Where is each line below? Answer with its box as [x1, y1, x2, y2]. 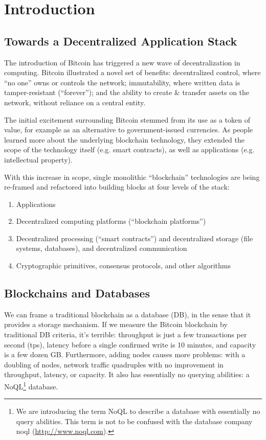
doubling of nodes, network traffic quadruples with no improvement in [4, 359, 224, 369]
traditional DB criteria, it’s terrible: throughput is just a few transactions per [4, 329, 247, 340]
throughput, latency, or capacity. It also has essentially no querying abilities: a [4, 369, 250, 380]
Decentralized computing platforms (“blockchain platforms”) [16, 216, 206, 226]
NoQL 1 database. [4, 380, 58, 391]
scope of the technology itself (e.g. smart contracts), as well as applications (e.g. [4, 144, 255, 155]
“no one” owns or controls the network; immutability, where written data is [4, 77, 240, 87]
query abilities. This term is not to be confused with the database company [16, 415, 253, 426]
